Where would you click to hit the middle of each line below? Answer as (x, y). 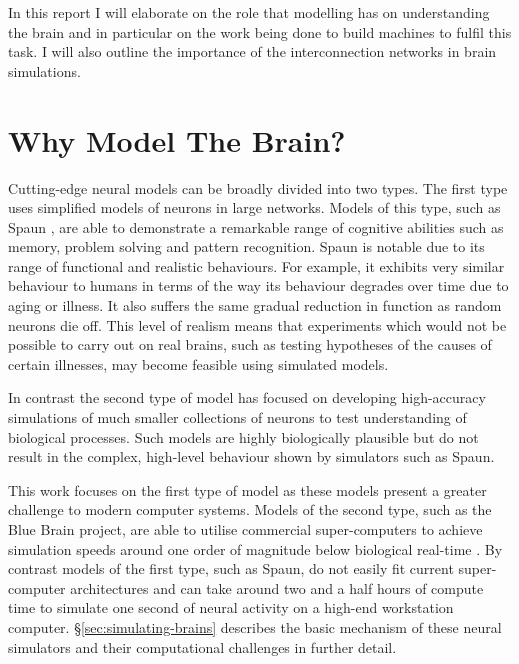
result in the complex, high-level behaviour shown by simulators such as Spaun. (251, 456)
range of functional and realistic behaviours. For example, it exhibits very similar (256, 265)
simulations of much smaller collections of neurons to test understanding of (237, 417)
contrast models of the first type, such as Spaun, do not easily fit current (231, 568)
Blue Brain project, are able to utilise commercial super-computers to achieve (245, 529)
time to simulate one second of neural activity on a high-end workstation (231, 607)
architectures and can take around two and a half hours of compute (277, 587)
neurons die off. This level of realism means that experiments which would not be (257, 324)
